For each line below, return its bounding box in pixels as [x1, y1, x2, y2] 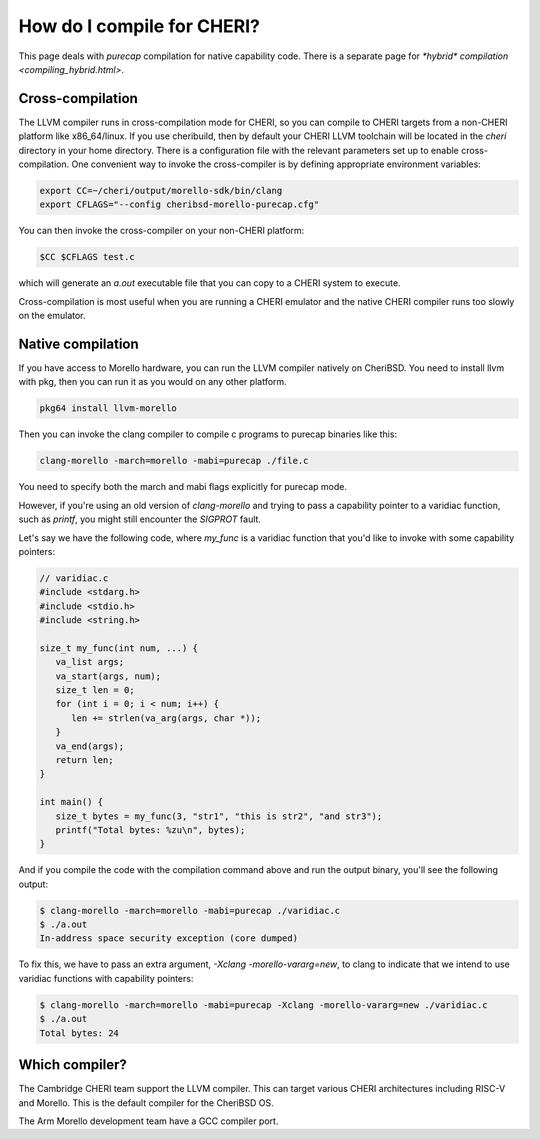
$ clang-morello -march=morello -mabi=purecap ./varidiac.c [39, 905, 341, 916]
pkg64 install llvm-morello [39, 403, 177, 414]
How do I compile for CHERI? [18, 15, 260, 37]
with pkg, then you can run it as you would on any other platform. [18, 376, 287, 388]
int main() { [39, 796, 104, 808]
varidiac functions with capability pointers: [18, 972, 194, 984]
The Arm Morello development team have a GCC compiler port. [18, 1115, 279, 1127]
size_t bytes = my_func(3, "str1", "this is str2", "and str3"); [55, 810, 383, 822]
